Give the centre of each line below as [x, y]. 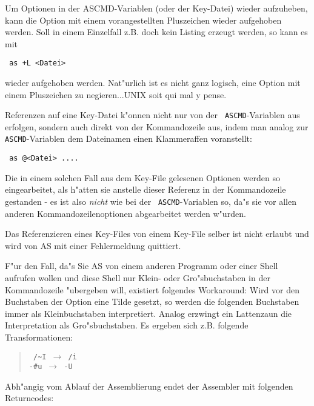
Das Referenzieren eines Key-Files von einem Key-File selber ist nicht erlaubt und [157, 234]
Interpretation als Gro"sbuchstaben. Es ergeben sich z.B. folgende [127, 325]
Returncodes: [29, 398]
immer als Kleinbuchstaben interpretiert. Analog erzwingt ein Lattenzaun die [149, 313]
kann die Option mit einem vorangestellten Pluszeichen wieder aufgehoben [143, 20]
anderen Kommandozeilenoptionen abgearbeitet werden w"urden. [125, 213]
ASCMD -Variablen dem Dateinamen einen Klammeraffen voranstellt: [129, 138]
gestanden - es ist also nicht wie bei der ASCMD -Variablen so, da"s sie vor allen [151, 201]
